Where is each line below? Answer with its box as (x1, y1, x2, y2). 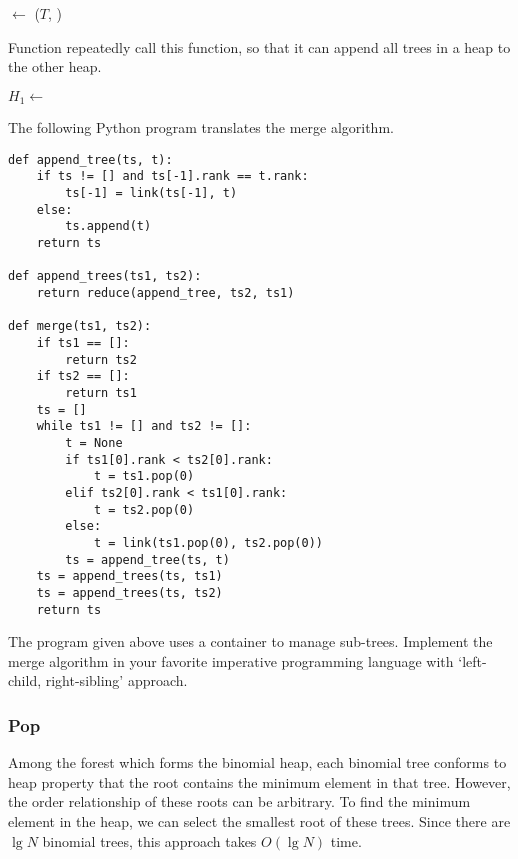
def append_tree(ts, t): (8, 152, 173, 167)
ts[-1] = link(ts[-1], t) (65, 186, 238, 201)
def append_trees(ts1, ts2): (8, 269, 202, 284)
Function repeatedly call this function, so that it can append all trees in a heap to (8, 36, 511, 57)
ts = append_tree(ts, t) (65, 552, 230, 567)
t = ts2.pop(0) (93, 502, 195, 517)
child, (8, 670, 42, 691)
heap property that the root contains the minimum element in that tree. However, (8, 771, 511, 792)
